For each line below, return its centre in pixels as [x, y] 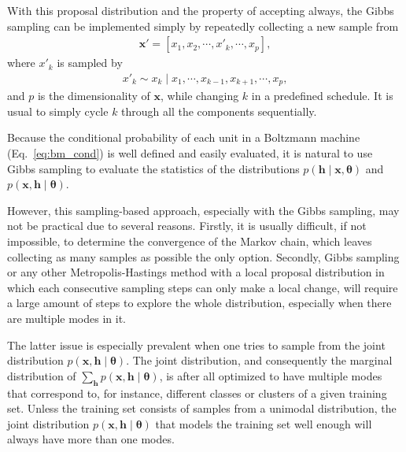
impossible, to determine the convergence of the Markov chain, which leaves [190, 241]
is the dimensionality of [94, 96]
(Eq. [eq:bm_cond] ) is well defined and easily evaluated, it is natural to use [190, 153]
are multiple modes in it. [67, 319]
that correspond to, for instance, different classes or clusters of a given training [197, 393]
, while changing [200, 96]
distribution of [42, 375]
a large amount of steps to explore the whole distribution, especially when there [199, 303]
